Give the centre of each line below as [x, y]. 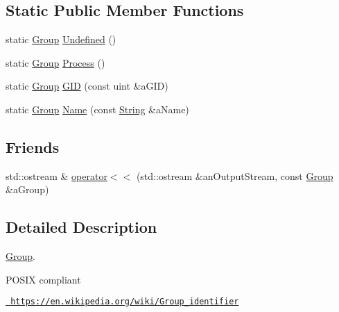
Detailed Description [81, 227]
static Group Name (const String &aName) [97, 109]
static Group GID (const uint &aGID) [87, 86]
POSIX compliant [43, 279]
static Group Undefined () [61, 39]
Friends [33, 146]
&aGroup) [27, 189]
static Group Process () [55, 62]
